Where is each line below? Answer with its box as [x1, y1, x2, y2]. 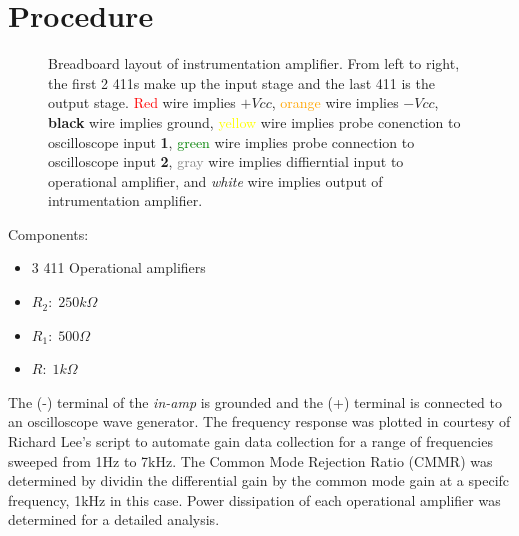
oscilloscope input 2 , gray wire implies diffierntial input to [48, 151, 404, 172]
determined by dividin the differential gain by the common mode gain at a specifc [8, 470, 510, 491]
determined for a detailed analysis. [8, 509, 220, 530]
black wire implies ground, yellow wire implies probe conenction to [48, 111, 461, 132]
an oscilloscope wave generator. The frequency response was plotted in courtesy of [8, 411, 511, 432]
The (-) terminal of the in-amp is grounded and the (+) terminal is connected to [8, 391, 502, 412]
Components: [8, 223, 89, 244]
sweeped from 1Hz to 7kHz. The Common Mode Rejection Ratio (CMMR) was [8, 450, 493, 471]
